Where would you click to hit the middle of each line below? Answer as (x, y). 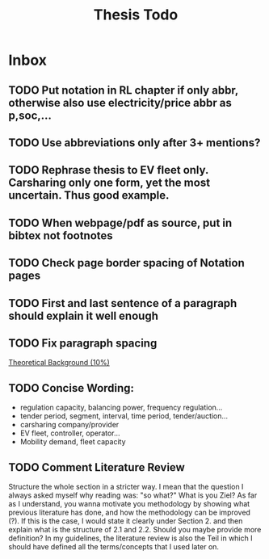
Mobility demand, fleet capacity (73, 442)
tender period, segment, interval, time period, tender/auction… (124, 416)
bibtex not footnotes (61, 235)
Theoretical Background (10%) (59, 363)
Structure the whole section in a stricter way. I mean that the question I (126, 486)
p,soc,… (30, 115)
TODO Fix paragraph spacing (83, 343)
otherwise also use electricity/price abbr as (120, 103)
